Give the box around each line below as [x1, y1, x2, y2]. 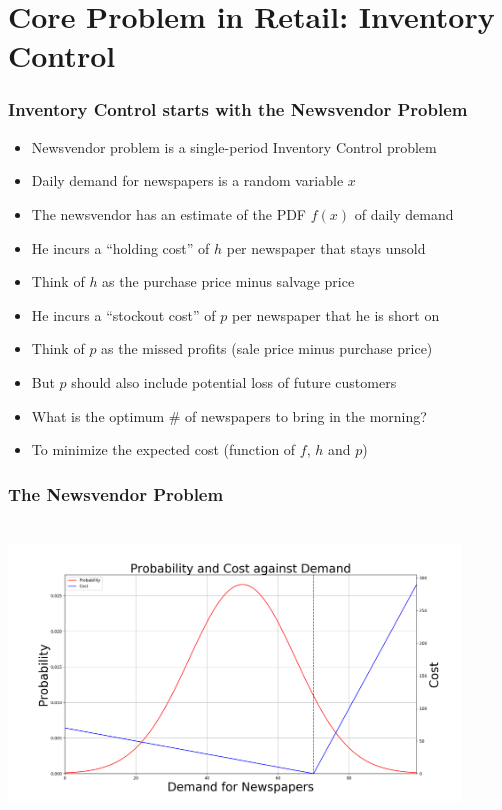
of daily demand [354, 203, 454, 224]
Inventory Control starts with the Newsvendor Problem [8, 97, 468, 122]
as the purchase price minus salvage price [102, 271, 355, 292]
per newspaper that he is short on [231, 304, 440, 325]
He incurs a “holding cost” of [31, 237, 210, 258]
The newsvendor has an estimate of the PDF [31, 203, 307, 224]
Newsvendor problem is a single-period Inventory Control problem [31, 136, 437, 157]
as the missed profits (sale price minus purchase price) [101, 338, 433, 359]
